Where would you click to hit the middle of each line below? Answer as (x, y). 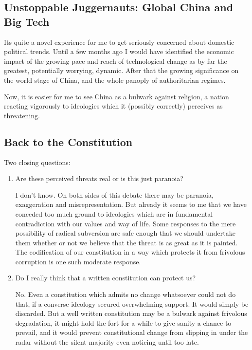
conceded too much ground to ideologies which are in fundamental (114, 213)
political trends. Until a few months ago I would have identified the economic (119, 51)
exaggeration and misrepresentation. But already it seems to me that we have (131, 204)
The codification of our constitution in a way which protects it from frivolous (130, 252)
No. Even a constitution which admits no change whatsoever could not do (126, 294)
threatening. (22, 115)
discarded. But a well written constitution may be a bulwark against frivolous (131, 313)
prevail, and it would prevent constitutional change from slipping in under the (132, 332)
